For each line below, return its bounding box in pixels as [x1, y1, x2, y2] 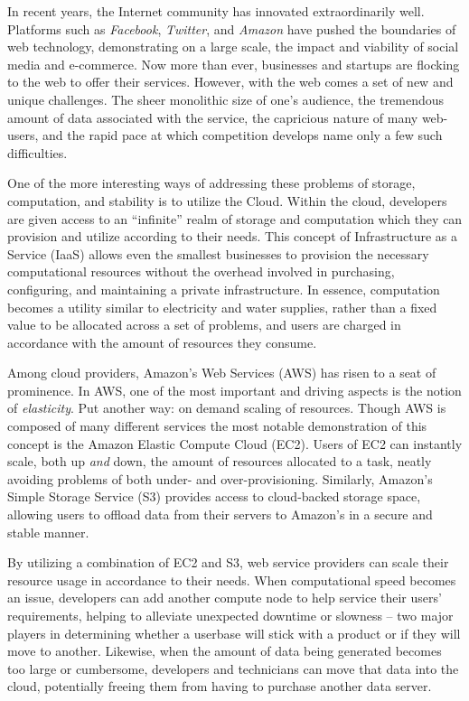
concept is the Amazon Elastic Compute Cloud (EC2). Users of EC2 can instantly [7, 434, 463, 453]
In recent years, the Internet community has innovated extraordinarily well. [7, 2, 425, 20]
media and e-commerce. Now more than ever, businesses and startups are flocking [7, 54, 460, 73]
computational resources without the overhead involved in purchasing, [7, 262, 395, 281]
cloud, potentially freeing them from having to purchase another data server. [7, 677, 432, 696]
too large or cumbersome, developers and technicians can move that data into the [7, 659, 459, 678]
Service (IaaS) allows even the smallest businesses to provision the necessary [7, 244, 429, 263]
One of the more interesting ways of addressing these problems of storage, [7, 173, 416, 192]
